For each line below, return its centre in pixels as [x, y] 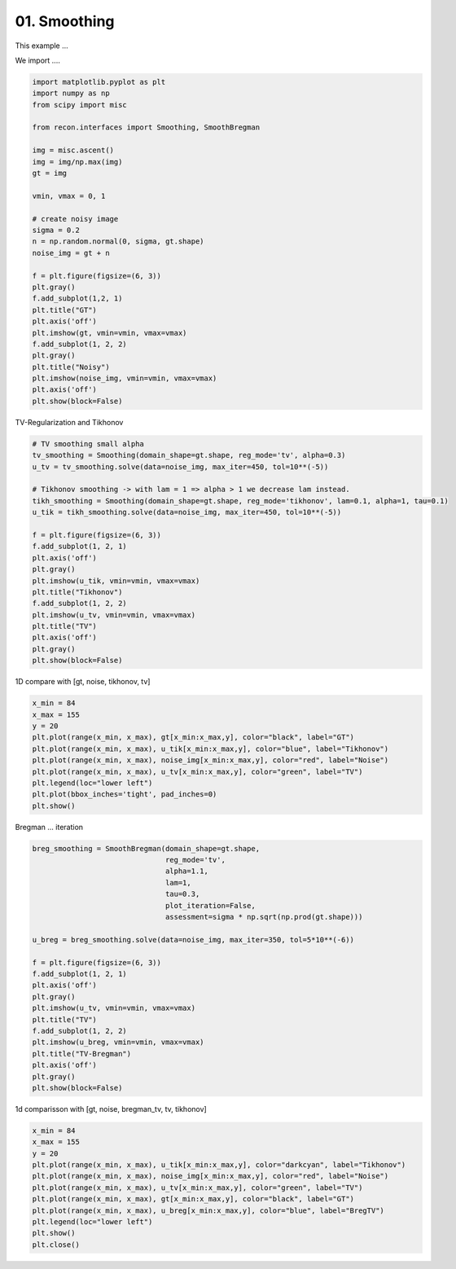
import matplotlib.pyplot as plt [99, 82]
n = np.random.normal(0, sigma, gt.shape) [118, 242]
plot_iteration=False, [210, 905]
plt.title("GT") [65, 310]
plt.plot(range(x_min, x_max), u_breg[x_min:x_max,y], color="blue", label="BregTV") [208, 1210]
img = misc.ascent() [73, 150]
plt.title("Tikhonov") [77, 592]
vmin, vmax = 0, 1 [69, 196]
